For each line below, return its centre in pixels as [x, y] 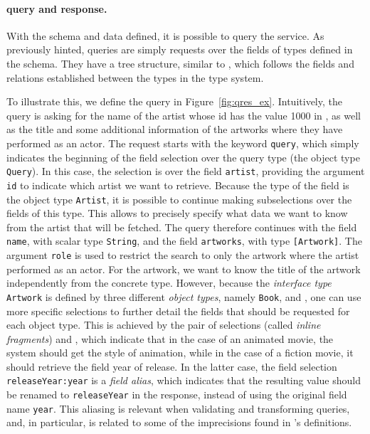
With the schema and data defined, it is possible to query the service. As [165, 35]
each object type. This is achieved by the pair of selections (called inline [164, 325]
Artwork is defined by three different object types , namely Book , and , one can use [184, 296]
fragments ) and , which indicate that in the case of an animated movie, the [170, 338]
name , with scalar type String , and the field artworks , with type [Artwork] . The [184, 241]
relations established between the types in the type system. [135, 77]
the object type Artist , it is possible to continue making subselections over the [179, 199]
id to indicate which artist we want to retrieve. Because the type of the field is [178, 185]
